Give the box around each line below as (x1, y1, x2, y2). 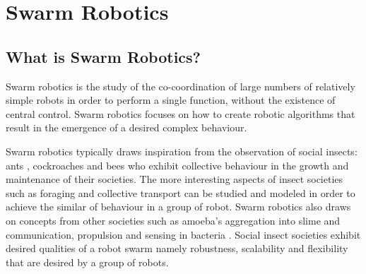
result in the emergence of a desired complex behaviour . (6, 120, 247, 135)
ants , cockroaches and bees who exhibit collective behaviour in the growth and (6, 157, 349, 172)
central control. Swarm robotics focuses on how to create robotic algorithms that (6, 106, 355, 121)
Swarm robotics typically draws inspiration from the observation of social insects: (6, 143, 358, 158)
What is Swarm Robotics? (6, 45, 201, 67)
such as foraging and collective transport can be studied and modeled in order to (6, 185, 355, 200)
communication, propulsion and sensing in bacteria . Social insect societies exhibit (6, 227, 361, 242)
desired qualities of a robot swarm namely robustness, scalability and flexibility (6, 241, 348, 256)
